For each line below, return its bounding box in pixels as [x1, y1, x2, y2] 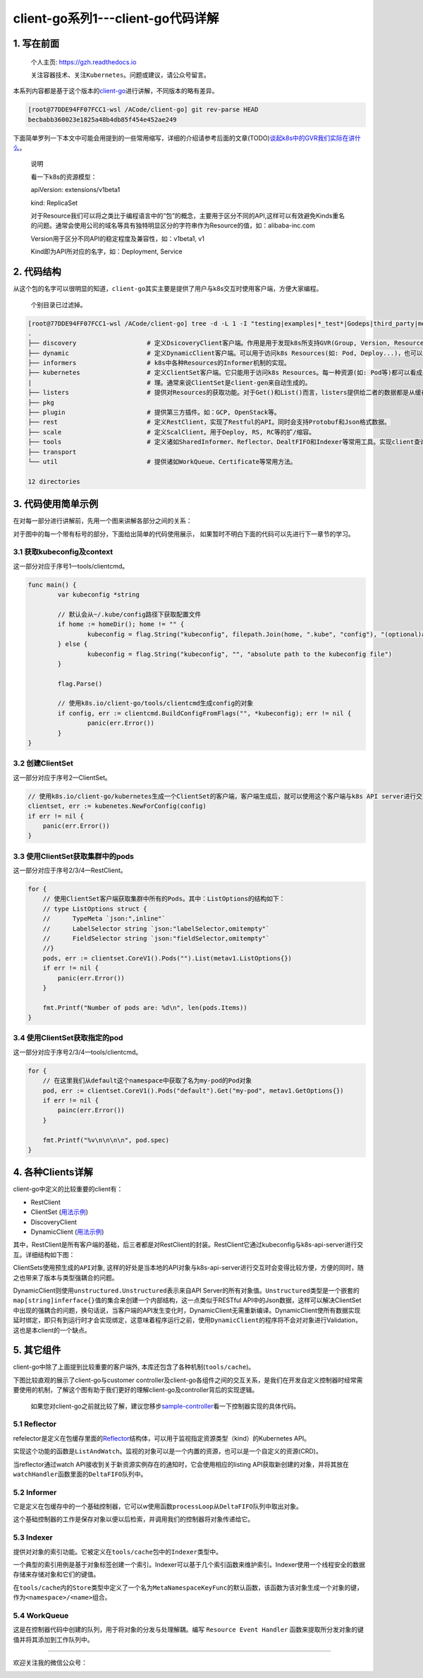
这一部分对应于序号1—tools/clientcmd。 [13, 561, 129, 570]
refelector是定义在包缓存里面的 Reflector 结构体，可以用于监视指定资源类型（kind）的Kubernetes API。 [13, 1434, 310, 1442]
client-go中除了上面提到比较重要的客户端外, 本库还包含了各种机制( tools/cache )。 [13, 1363, 255, 1371]
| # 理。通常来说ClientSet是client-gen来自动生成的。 [27, 379, 312, 386]
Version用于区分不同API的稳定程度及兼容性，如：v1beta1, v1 [30, 234, 204, 243]
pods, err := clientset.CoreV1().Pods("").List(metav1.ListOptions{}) [42, 954, 293, 962]
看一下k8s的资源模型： [30, 172, 97, 181]
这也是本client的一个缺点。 [13, 1326, 91, 1334]
